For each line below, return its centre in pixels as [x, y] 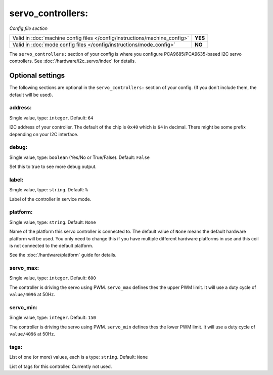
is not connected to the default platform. [51, 245]
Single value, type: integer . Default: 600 [53, 278]
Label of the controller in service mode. [50, 199]
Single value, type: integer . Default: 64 [51, 118]
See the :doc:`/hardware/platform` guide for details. [63, 255]
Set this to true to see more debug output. [53, 166]
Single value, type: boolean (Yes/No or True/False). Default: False [80, 157]
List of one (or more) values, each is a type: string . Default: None [79, 357]
